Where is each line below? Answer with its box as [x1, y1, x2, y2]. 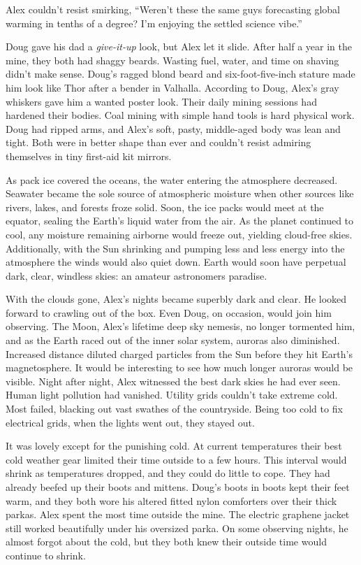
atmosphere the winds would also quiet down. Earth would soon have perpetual [6, 255, 346, 269]
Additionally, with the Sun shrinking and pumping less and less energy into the [6, 241, 345, 255]
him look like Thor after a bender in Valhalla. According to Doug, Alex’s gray [6, 80, 339, 94]
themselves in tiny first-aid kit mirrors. [6, 148, 172, 163]
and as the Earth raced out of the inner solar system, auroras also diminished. [6, 333, 340, 348]
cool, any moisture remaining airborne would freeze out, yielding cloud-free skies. [6, 227, 353, 241]
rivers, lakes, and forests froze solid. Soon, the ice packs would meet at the [6, 199, 324, 214]
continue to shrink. [6, 548, 86, 562]
